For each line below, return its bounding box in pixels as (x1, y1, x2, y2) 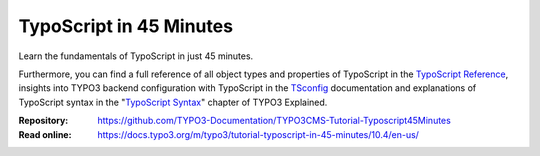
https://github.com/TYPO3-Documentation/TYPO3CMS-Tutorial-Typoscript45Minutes (97, 115, 452, 127)
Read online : (18, 128, 72, 140)
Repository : (18, 115, 69, 127)
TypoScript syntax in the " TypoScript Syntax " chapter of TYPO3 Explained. (18, 96, 328, 108)
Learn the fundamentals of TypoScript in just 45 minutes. (18, 50, 254, 62)
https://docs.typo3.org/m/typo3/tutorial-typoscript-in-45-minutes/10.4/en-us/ (97, 128, 420, 140)
